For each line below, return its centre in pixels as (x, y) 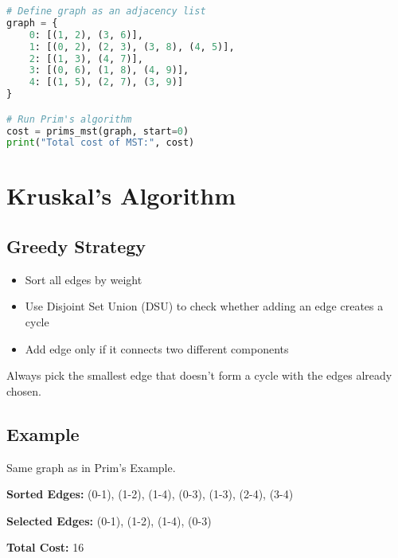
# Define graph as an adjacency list (106, 11)
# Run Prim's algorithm (69, 119)
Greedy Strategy (76, 246)
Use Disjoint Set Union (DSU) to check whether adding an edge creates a (204, 306)
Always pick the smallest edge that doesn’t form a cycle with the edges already (199, 375)
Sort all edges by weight (84, 279)
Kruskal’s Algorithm (121, 195)
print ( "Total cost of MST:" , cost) (101, 143)
